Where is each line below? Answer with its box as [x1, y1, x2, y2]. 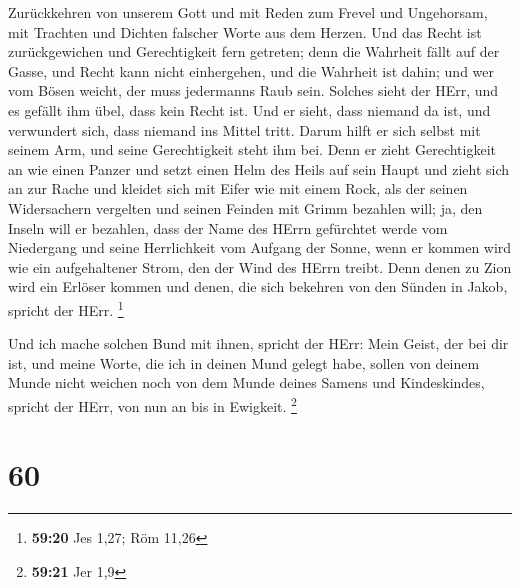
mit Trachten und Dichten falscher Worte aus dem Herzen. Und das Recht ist [8, 21, 482, 42]
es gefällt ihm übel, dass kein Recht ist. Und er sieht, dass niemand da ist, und [8, 99, 491, 120]
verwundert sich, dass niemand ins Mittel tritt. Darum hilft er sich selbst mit [8, 119, 481, 140]
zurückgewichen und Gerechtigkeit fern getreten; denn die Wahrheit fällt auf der [8, 41, 500, 62]
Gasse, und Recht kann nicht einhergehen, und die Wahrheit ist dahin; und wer [8, 60, 495, 81]
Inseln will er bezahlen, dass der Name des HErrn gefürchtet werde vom [8, 217, 448, 238]
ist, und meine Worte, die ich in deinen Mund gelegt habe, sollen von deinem [8, 352, 480, 373]
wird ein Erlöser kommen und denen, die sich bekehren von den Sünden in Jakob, [8, 276, 508, 297]
